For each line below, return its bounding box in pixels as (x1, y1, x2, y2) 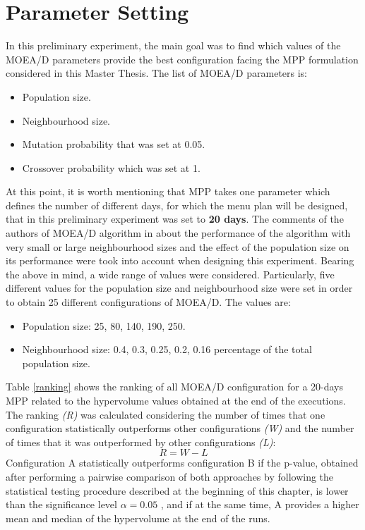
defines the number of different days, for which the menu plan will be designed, (6, 197, 348, 212)
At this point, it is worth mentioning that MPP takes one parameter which (6, 184, 330, 199)
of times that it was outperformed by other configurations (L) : (6, 434, 276, 449)
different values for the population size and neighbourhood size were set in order (6, 281, 353, 295)
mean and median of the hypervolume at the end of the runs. (6, 510, 270, 525)
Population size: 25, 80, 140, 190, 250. (22, 318, 186, 333)
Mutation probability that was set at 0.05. (22, 137, 205, 152)
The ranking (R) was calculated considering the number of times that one (6, 407, 325, 421)
